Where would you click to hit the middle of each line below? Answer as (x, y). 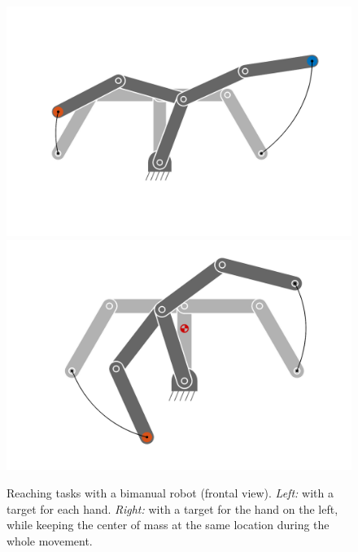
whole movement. (50, 540)
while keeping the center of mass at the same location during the (168, 525)
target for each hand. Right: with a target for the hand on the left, (172, 508)
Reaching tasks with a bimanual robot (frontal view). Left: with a (170, 492)
